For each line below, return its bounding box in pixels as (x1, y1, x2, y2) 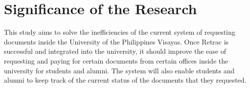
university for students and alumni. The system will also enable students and (4, 65, 235, 75)
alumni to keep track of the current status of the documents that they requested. (4, 75, 247, 85)
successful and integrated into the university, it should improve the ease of (4, 46, 227, 56)
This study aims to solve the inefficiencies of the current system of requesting (4, 27, 235, 37)
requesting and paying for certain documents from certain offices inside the (4, 55, 228, 66)
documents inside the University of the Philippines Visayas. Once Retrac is (4, 36, 229, 46)
